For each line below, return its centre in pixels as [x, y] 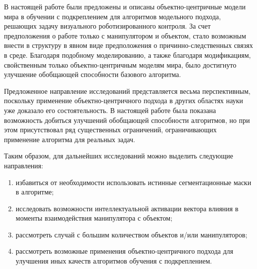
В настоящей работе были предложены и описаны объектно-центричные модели [125, 6]
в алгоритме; [35, 192]
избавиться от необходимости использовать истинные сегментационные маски [133, 182]
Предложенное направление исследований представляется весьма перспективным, [127, 91]
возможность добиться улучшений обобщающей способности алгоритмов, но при [127, 120]
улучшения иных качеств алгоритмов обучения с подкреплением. [114, 261]
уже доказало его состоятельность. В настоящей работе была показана [110, 110]
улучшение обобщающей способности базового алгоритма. [93, 74]
